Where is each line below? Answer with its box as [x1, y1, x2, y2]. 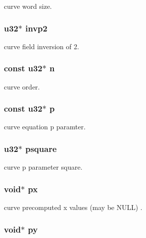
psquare [25, 142, 57, 154]
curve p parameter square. [4, 162, 83, 172]
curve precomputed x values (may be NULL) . [4, 202, 143, 212]
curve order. [4, 81, 40, 91]
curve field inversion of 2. [4, 41, 79, 51]
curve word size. [4, 1, 52, 11]
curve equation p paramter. [4, 121, 86, 132]
